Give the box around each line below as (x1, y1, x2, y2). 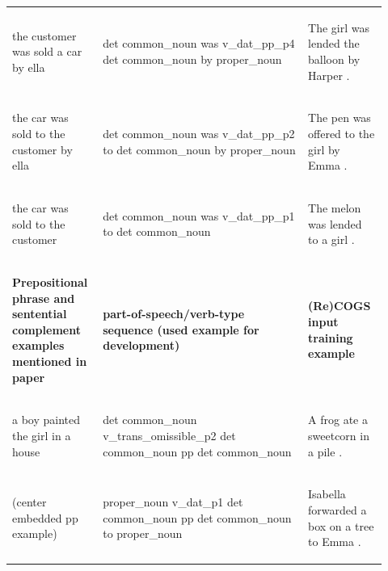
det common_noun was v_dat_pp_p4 (103, 35, 295, 52)
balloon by (308, 50, 361, 67)
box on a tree (308, 517, 374, 534)
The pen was (308, 109, 371, 126)
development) (103, 337, 180, 354)
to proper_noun (103, 525, 183, 542)
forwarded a (308, 502, 367, 519)
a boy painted (12, 411, 81, 428)
